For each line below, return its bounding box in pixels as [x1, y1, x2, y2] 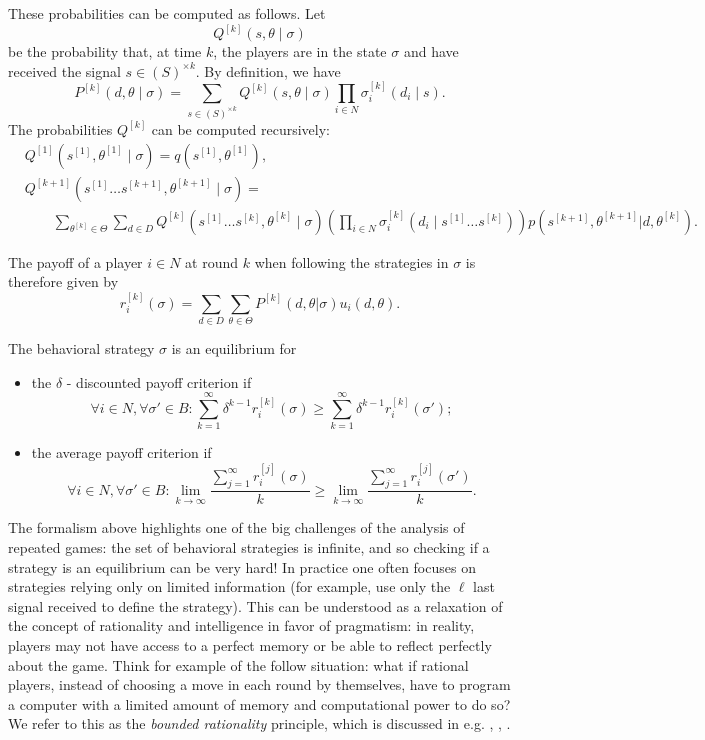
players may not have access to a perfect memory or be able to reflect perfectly [8, 635, 492, 656]
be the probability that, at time [8, 41, 202, 62]
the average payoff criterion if [31, 442, 212, 463]
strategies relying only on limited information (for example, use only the [8, 576, 451, 597]
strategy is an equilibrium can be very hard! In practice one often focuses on [8, 556, 476, 577]
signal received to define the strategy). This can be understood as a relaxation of [8, 595, 503, 616]
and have [403, 41, 459, 62]
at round [185, 251, 239, 272]
